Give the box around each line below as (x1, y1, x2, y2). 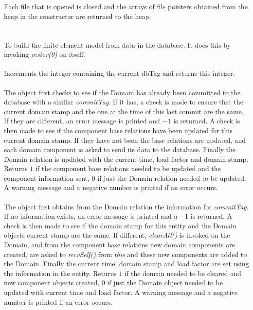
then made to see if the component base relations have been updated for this (4, 125, 233, 135)
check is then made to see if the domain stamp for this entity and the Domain (4, 220, 236, 230)
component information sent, (4, 172, 90, 183)
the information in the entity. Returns (4, 268, 117, 278)
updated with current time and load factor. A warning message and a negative (4, 287, 238, 297)
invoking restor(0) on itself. (4, 49, 85, 59)
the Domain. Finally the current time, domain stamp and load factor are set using (4, 258, 249, 269)
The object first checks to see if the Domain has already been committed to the (4, 87, 241, 97)
